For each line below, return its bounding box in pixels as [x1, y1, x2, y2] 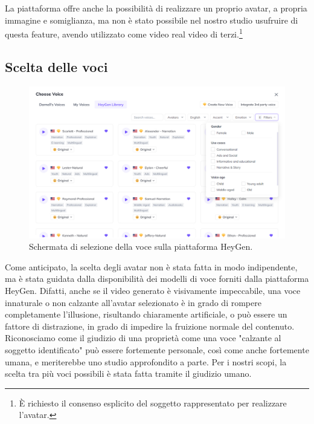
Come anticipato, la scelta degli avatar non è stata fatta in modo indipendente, [5, 260, 298, 273]
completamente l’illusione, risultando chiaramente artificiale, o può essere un [5, 308, 287, 321]
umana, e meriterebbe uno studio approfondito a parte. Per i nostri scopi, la [5, 355, 287, 368]
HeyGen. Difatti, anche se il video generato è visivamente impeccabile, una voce [5, 284, 301, 296]
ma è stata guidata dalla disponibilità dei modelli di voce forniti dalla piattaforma [5, 272, 309, 285]
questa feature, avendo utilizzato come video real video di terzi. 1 [5, 26, 243, 40]
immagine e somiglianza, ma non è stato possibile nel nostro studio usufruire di [5, 13, 298, 26]
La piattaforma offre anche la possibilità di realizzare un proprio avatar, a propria [5, 2, 307, 14]
